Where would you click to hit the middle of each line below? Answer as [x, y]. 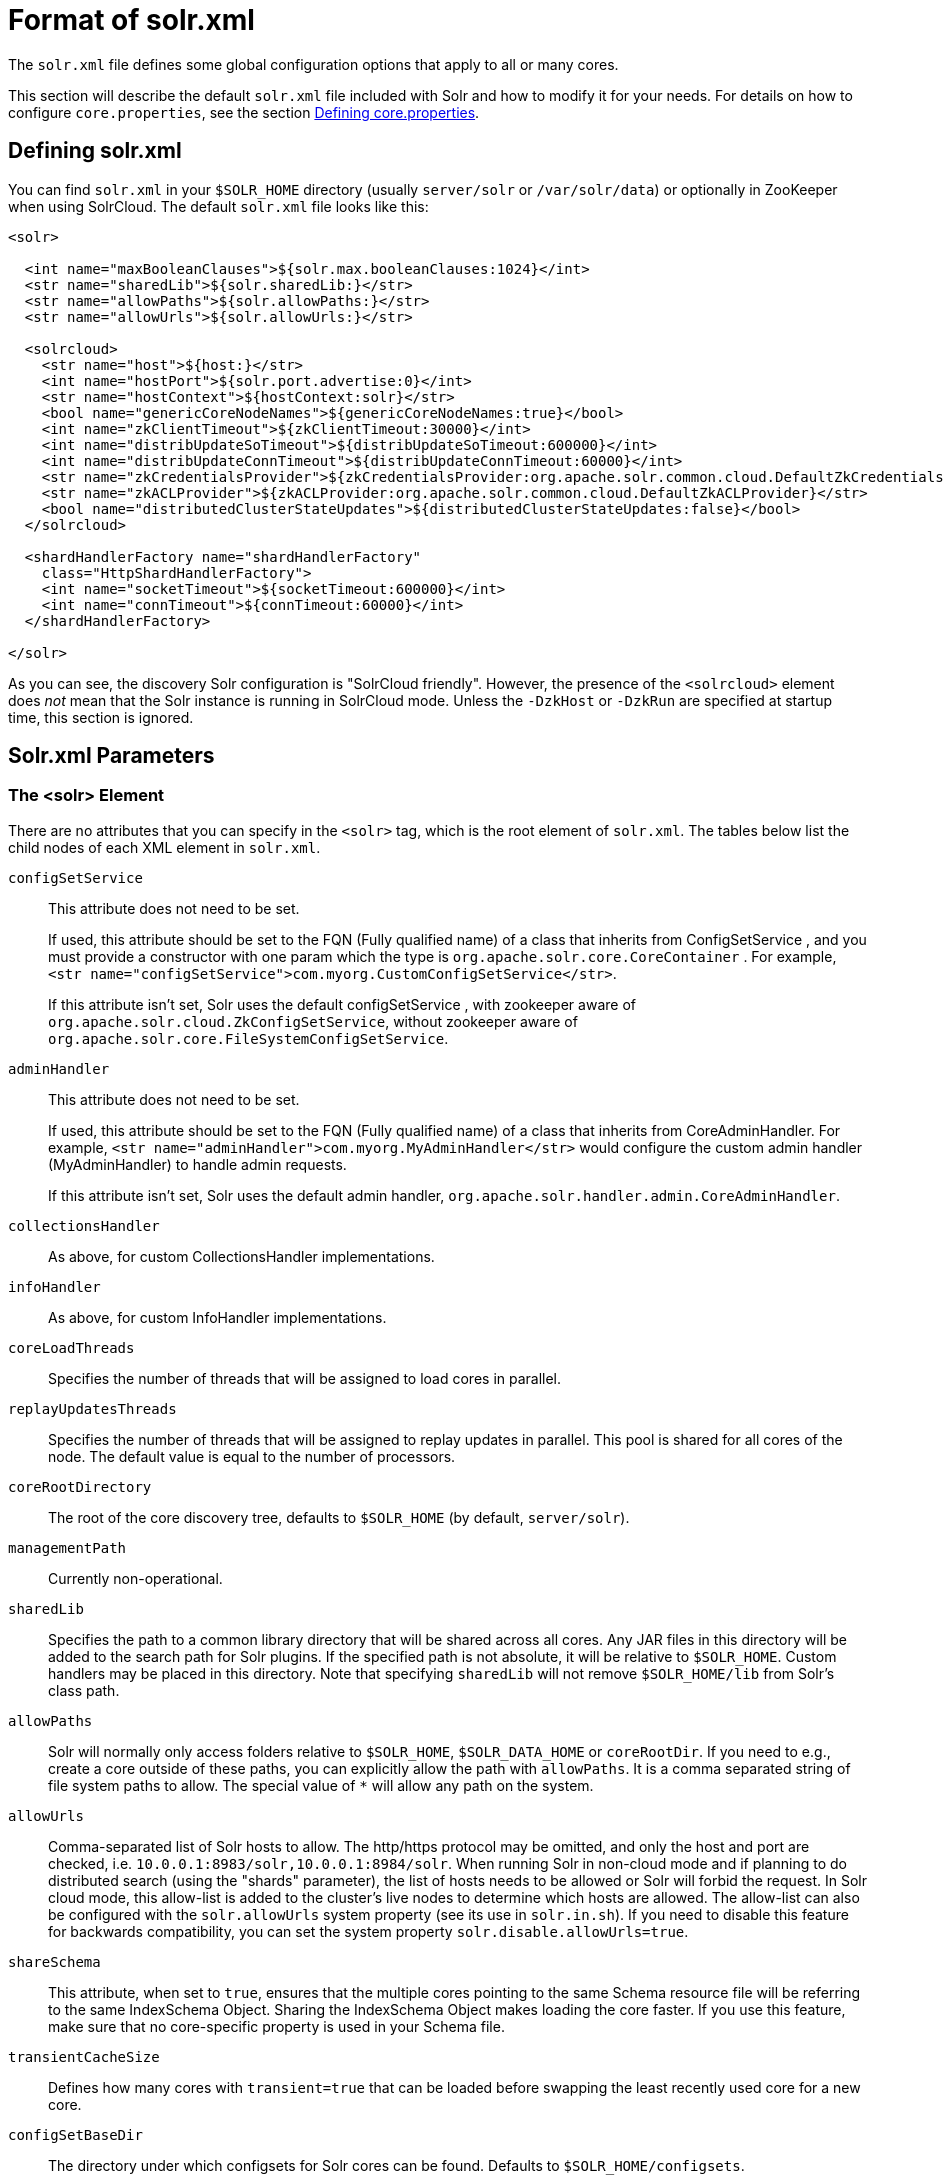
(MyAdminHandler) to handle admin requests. [197, 1164]
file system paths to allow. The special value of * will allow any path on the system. [321, 1785]
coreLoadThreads [71, 1347]
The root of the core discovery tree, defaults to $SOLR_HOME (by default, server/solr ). [339, 1517]
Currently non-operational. [135, 1578]
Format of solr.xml [131, 20]
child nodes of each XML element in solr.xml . [164, 847]
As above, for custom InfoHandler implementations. [217, 1317]
